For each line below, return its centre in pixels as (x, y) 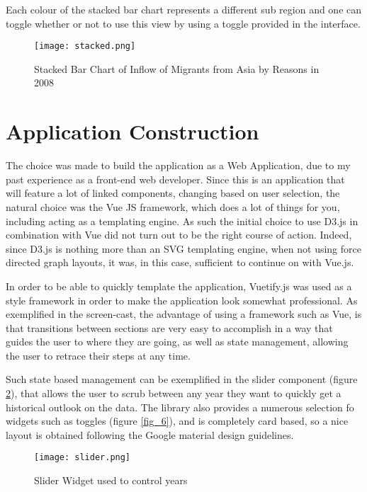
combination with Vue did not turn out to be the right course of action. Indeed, (179, 235)
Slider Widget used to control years (111, 480)
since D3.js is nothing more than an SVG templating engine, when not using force (183, 248)
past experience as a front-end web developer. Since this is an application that (175, 179)
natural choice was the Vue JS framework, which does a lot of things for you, (173, 206)
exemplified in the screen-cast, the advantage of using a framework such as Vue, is (184, 314)
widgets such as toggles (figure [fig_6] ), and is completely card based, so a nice (177, 421)
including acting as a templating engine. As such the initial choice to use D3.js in (182, 221)
